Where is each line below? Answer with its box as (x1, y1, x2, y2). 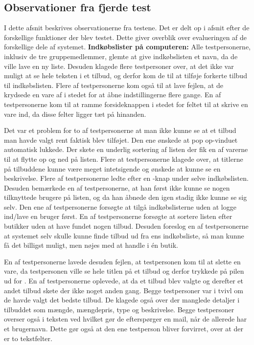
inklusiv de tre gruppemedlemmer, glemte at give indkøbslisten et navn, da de (4, 51, 238, 61)
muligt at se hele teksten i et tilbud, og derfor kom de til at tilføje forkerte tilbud (4, 70, 247, 81)
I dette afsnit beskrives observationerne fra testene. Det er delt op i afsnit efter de (4, 22, 250, 33)
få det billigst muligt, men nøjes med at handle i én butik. (4, 240, 179, 250)
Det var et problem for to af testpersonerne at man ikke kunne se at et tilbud (4, 125, 236, 135)
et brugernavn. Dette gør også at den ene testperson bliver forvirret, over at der (4, 323, 243, 334)
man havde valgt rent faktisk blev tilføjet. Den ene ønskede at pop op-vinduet (4, 134, 238, 145)
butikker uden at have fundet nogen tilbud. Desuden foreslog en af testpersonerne (4, 221, 249, 231)
